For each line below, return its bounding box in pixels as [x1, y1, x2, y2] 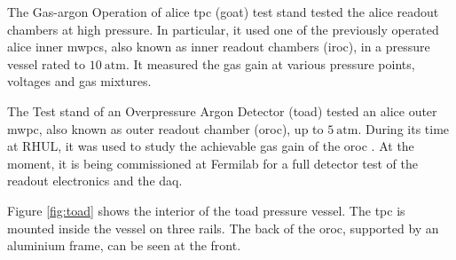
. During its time [358, 119, 450, 138]
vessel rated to [7, 54, 86, 73]
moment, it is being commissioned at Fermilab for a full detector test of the [7, 154, 418, 172]
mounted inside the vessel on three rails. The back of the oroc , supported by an [7, 218, 439, 237]
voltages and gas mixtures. [7, 72, 152, 91]
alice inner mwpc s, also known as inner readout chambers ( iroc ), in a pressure [7, 37, 430, 56]
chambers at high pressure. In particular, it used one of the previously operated [7, 20, 439, 38]
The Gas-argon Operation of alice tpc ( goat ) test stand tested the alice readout [7, 3, 439, 20]
